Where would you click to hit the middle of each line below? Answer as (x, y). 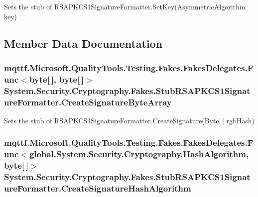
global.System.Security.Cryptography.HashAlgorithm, (139, 154)
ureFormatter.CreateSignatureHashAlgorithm (98, 188)
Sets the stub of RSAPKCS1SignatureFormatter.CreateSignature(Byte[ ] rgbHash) (129, 120)
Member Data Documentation (83, 43)
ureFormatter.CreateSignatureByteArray (88, 102)
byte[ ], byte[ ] (57, 79)
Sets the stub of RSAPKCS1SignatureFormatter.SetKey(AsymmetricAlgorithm (125, 6)
